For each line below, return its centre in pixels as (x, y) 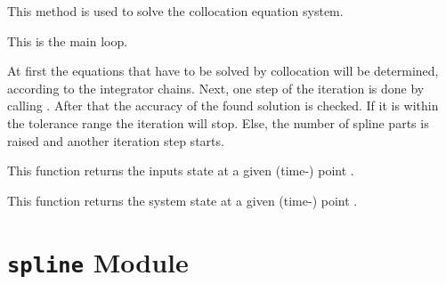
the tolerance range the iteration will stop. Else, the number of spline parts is (218, 122)
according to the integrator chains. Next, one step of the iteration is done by (216, 88)
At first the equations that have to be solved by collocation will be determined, (223, 71)
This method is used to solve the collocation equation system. (175, 11)
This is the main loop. (68, 41)
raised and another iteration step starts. (116, 140)
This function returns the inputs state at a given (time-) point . (181, 170)
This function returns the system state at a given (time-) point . (182, 200)
